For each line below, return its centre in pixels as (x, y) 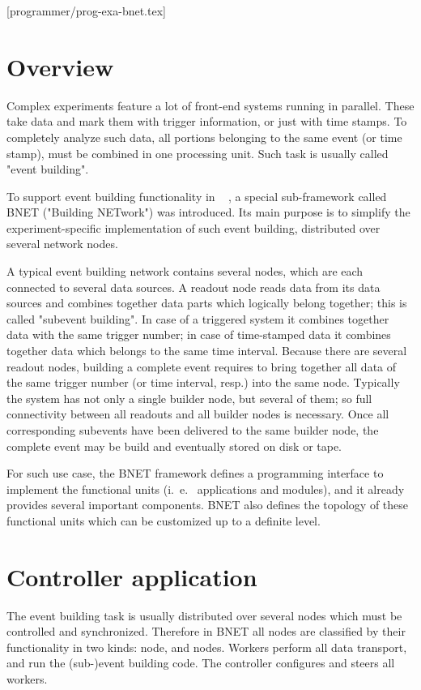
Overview (60, 66)
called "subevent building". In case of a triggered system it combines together (198, 318)
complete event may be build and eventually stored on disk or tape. (174, 446)
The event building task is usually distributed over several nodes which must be (204, 615)
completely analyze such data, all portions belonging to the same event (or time (204, 137)
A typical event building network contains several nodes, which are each (185, 271)
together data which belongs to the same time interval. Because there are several (207, 351)
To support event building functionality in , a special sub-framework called (197, 196)
